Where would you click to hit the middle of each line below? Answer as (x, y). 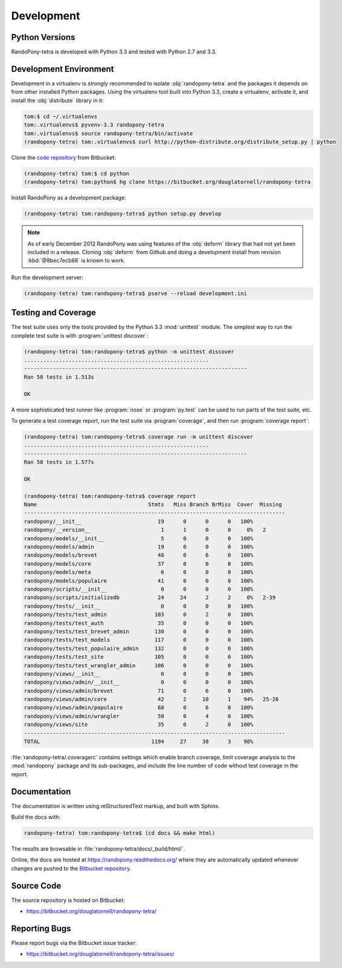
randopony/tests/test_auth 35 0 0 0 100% (139, 623)
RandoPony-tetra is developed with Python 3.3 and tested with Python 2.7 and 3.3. (114, 52)
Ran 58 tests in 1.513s (59, 377)
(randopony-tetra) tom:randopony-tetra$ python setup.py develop (123, 214)
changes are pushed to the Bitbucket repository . (71, 868)
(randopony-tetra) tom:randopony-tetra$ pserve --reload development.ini (135, 293)
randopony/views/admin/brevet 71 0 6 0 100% (139, 691)
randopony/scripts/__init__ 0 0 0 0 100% (139, 589)
